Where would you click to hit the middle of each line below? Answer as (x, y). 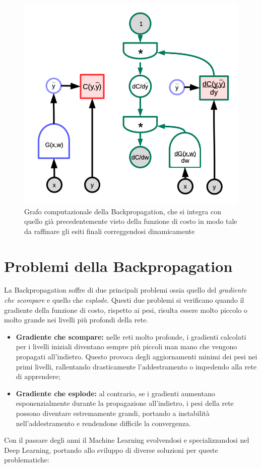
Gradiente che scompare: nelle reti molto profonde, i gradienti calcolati (131, 336)
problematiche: (27, 460)
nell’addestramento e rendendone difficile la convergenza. (103, 423)
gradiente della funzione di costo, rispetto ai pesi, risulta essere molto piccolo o (126, 310)
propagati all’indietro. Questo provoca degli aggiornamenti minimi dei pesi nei (137, 356)
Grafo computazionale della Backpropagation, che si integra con (123, 211)
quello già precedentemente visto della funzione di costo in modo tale (131, 221)
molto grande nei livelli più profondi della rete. (76, 320)
